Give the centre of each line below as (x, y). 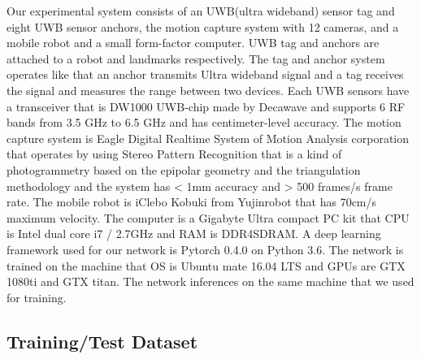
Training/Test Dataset (102, 341)
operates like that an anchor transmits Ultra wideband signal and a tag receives (205, 74)
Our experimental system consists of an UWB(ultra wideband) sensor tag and (201, 11)
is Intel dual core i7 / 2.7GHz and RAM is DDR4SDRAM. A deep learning (194, 234)
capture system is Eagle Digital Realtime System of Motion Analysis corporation (208, 138)
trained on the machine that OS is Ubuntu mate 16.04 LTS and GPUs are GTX (206, 265)
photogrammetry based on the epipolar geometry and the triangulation (184, 169)
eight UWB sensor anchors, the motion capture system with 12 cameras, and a (203, 26)
